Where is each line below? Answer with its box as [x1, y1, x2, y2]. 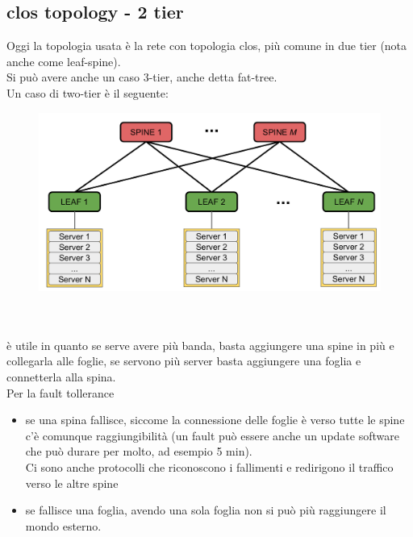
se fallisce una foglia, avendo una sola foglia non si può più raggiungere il [25, 502, 386, 518]
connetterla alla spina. [6, 368, 116, 385]
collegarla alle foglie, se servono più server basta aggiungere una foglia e [6, 352, 361, 369]
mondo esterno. [25, 517, 102, 534]
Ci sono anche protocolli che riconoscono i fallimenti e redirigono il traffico [25, 459, 394, 476]
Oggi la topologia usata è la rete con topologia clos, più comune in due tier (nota [6, 37, 407, 54]
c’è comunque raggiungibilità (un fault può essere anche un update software [25, 427, 399, 443]
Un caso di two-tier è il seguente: [6, 84, 169, 101]
